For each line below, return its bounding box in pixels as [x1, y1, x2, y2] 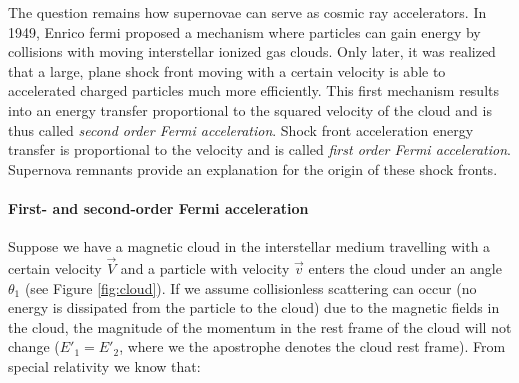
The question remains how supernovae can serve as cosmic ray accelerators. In [8, 2, 487, 22]
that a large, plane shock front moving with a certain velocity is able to [8, 60, 446, 81]
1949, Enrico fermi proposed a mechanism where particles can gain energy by [8, 21, 481, 42]
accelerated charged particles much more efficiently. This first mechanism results [8, 80, 500, 101]
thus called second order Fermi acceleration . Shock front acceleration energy [8, 119, 474, 140]
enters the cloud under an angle [308, 257, 502, 278]
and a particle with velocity [120, 257, 290, 278]
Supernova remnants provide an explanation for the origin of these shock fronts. [8, 158, 498, 179]
